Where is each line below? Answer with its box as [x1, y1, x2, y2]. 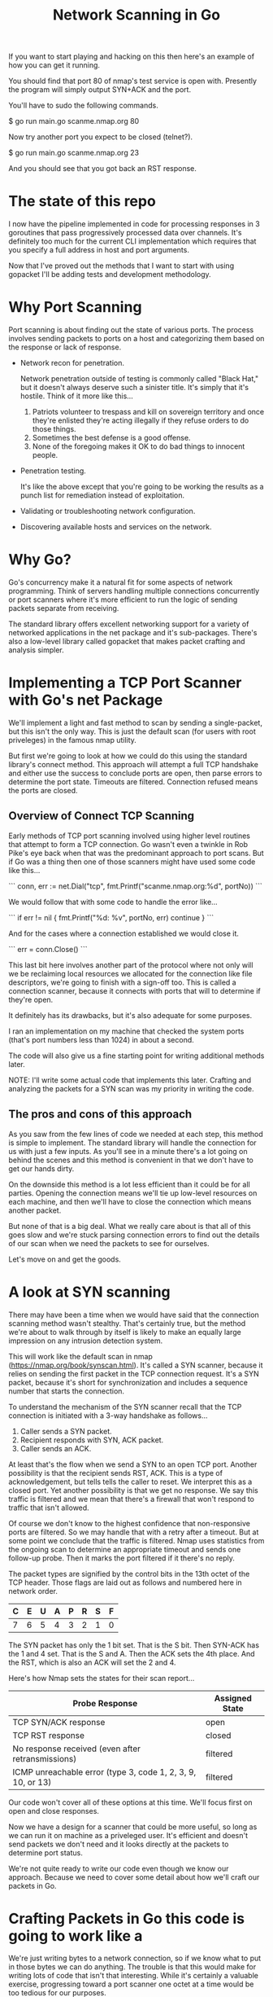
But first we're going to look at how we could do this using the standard [8, 751, 248, 761]
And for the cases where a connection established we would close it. [8, 928, 240, 938]
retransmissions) [12, 1753, 77, 1764]
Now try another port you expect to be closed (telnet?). [8, 132, 193, 142]
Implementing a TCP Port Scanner [8, 674, 242, 692]
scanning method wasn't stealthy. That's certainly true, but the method [8, 1318, 246, 1328]
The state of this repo [8, 192, 156, 211]
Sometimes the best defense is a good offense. [32, 433, 191, 443]
